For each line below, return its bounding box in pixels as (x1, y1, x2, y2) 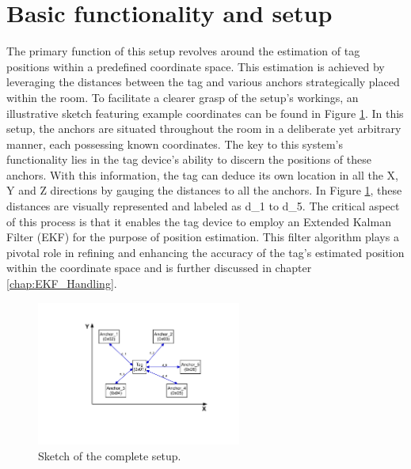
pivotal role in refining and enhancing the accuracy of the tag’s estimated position (6, 244, 405, 260)
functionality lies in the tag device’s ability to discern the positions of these (6, 151, 371, 168)
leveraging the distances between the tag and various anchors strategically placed (6, 74, 400, 90)
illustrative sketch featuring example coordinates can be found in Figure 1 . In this (6, 104, 404, 121)
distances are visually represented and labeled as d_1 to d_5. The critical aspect (6, 198, 400, 214)
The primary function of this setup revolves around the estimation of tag (6, 43, 360, 59)
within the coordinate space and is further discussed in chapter (6, 259, 312, 276)
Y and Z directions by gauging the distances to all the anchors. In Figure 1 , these (6, 182, 402, 199)
